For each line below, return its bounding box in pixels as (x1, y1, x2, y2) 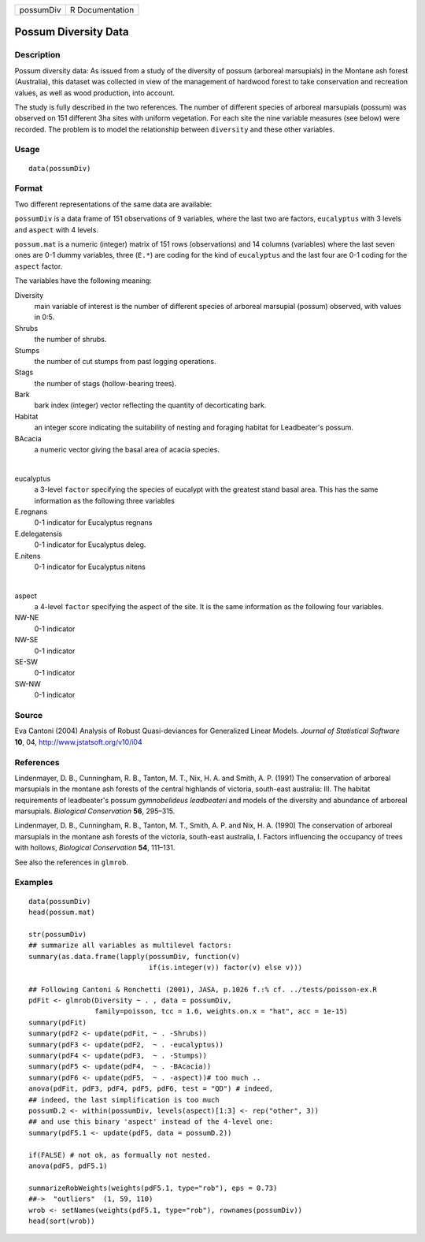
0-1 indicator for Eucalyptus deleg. (34, 540, 146, 549)
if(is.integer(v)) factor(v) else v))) (148, 962, 303, 972)
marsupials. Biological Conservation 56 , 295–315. (14, 806, 176, 816)
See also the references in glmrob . (14, 857, 129, 867)
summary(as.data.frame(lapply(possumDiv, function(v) (28, 952, 240, 961)
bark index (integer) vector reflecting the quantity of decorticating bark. (34, 400, 267, 410)
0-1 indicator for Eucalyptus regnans (34, 518, 153, 527)
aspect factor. (14, 261, 63, 271)
